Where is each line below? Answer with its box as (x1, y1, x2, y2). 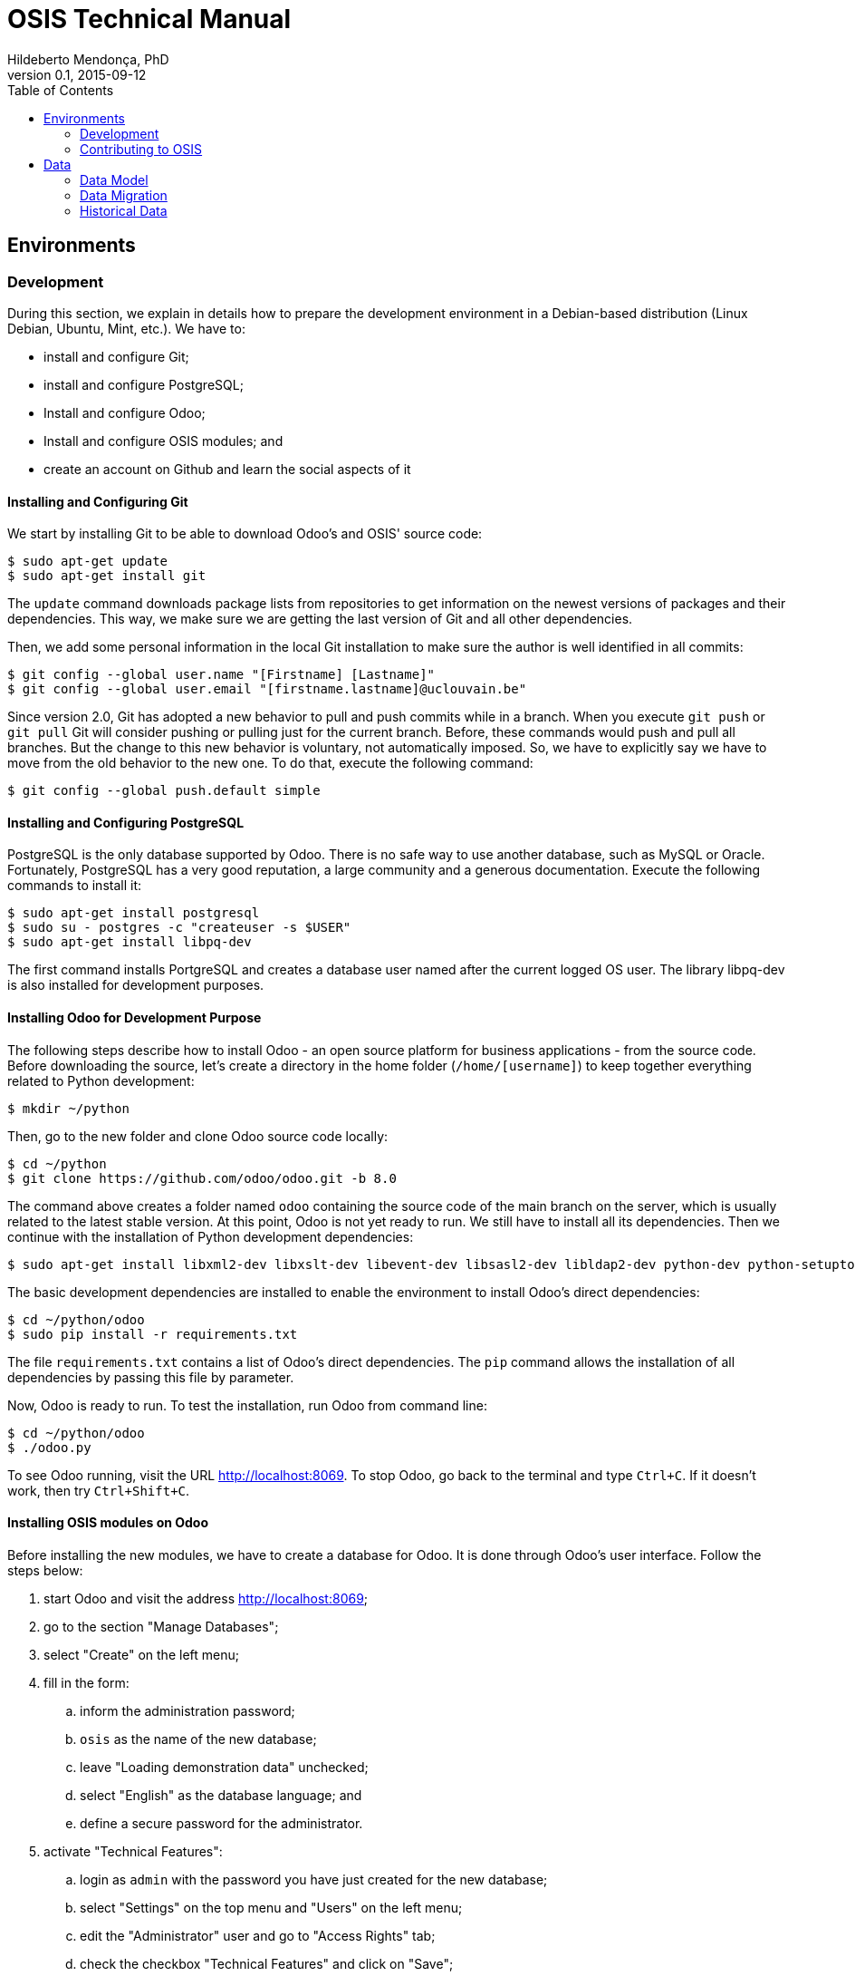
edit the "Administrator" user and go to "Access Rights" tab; (80, 1927, 436, 1943)
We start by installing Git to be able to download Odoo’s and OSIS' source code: (7, 526, 483, 542)
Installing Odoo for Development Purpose (7, 1010, 262, 1026)
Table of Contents (7, 82, 114, 98)
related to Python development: (7, 1072, 195, 1089)
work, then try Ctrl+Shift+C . (7, 1482, 190, 1498)
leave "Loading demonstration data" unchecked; (80, 1758, 369, 1775)
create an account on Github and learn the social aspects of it (43, 460, 411, 477)
